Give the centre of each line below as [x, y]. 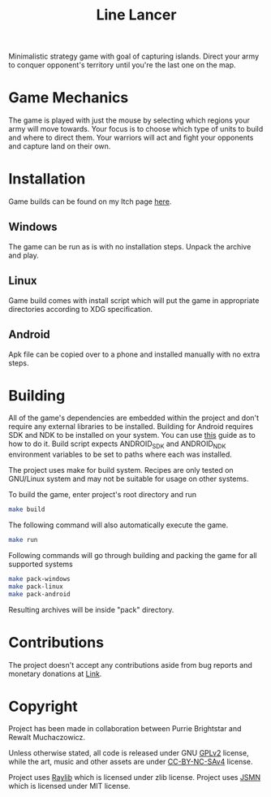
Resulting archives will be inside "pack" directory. [91, 609]
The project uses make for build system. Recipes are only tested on [121, 470]
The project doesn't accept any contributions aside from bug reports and [131, 665]
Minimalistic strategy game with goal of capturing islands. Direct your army [134, 56]
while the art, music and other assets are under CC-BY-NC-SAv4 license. [131, 762]
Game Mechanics [69, 98]
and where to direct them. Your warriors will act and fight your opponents [131, 138]
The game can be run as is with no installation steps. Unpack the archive [130, 246]
